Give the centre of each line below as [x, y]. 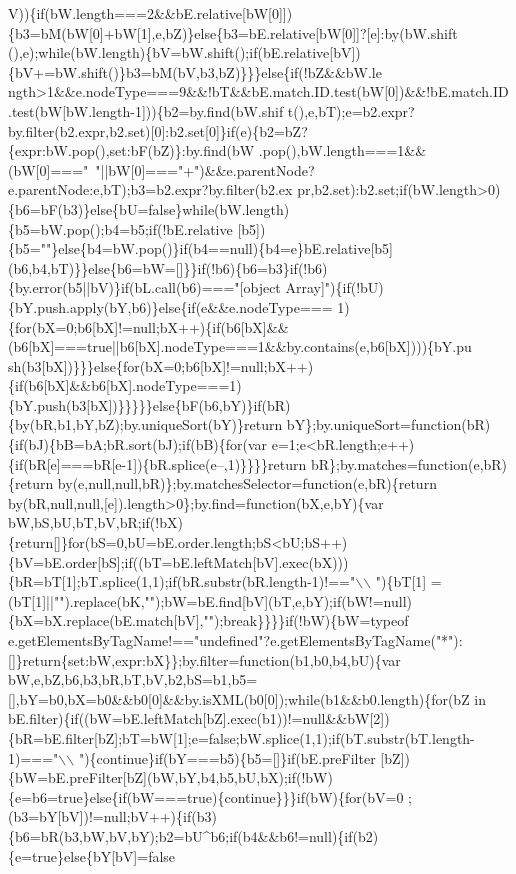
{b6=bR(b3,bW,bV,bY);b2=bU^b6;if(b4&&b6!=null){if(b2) [193, 835]
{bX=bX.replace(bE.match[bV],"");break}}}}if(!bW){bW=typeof [208, 620]
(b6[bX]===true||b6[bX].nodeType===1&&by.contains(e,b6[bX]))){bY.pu [240, 346]
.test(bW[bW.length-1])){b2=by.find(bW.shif [146, 110]
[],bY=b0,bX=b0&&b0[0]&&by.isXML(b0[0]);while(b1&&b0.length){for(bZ [239, 698]
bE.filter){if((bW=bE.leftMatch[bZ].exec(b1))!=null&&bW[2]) [199, 718]
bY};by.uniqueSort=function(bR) [388, 424]
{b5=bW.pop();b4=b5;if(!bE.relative [120, 228]
